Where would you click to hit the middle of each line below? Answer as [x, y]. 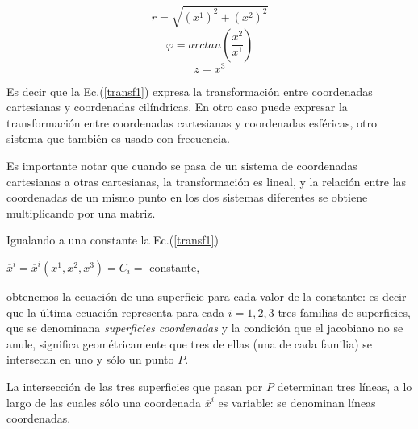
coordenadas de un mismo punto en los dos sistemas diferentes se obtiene [187, 197]
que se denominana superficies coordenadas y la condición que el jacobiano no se [205, 328]
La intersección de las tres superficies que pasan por [135, 386]
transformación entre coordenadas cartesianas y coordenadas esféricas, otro [192, 122]
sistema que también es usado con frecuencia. [118, 138]
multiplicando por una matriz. [81, 212]
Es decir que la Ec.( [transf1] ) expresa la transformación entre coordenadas [190, 91]
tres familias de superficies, [344, 312]
